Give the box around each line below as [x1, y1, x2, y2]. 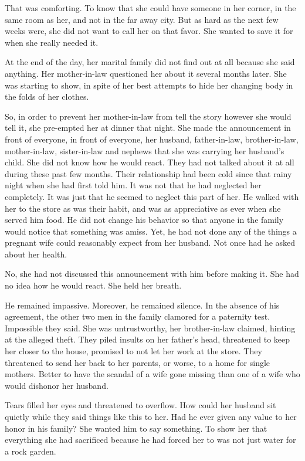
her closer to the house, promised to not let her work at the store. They [5, 345, 262, 357]
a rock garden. [5, 445, 56, 457]
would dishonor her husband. [5, 379, 109, 391]
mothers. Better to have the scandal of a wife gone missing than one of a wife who [5, 368, 300, 380]
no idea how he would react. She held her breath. [5, 279, 182, 291]
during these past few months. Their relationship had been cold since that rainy [5, 167, 292, 179]
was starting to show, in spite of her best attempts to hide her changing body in [5, 79, 293, 91]
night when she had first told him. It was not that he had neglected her [5, 179, 262, 191]
